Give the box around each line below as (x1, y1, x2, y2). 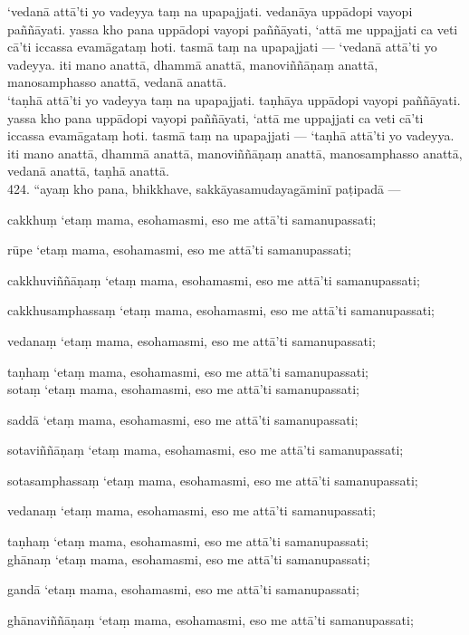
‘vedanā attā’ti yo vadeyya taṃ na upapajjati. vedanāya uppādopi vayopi (7, 2, 413, 20)
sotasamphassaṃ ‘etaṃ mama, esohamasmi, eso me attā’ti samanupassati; (7, 470, 418, 489)
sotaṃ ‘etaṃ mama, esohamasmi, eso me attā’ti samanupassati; (7, 380, 359, 399)
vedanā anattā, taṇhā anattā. (7, 161, 169, 180)
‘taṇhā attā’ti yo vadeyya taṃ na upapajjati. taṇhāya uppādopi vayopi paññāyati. (7, 90, 461, 109)
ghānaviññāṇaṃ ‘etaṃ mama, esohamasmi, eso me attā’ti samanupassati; (7, 610, 414, 629)
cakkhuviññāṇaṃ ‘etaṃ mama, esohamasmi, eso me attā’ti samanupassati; (7, 270, 420, 289)
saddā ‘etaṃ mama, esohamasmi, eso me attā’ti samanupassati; (7, 409, 359, 428)
